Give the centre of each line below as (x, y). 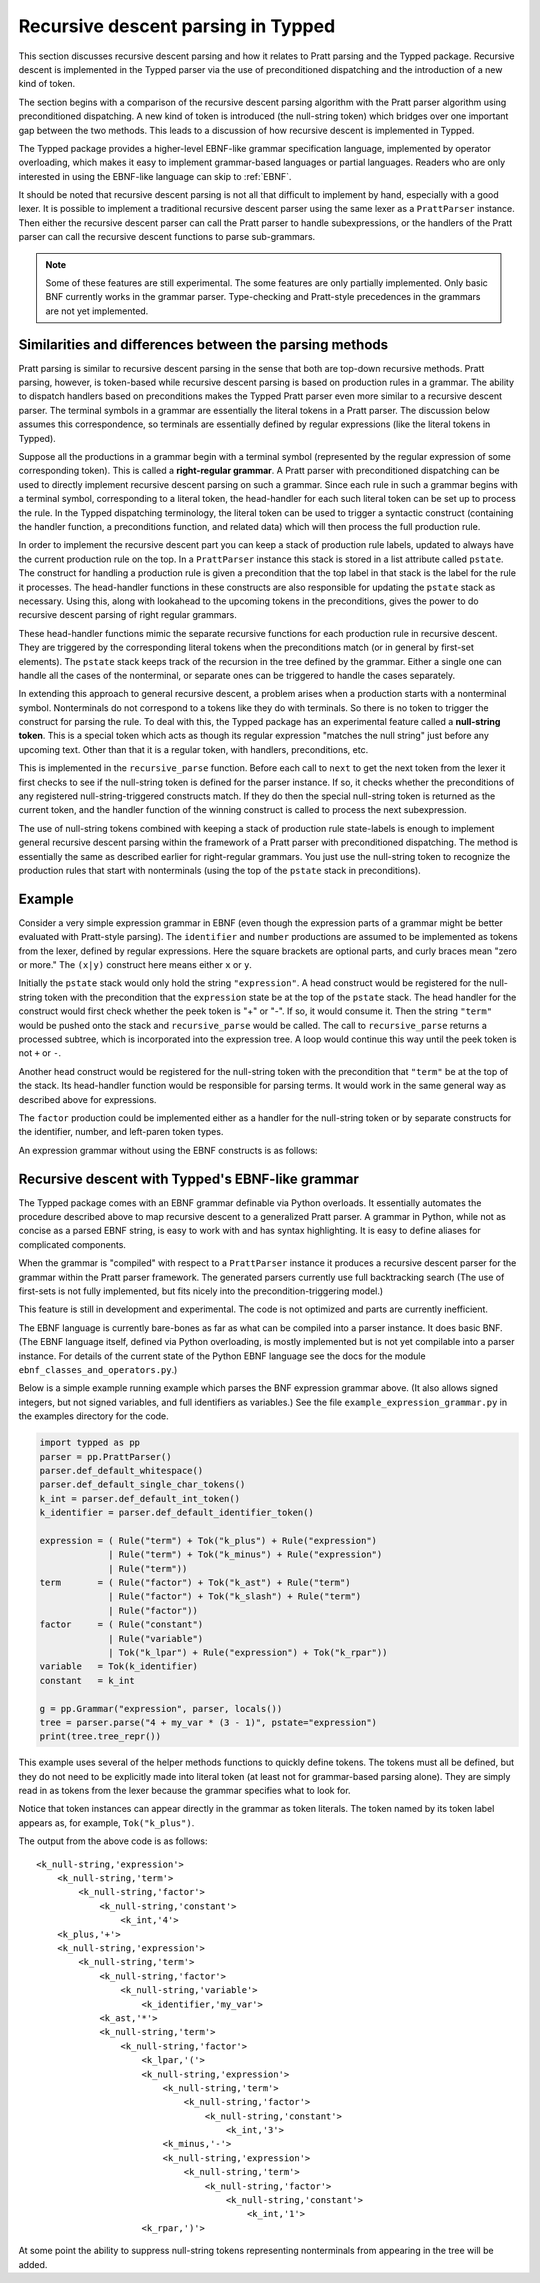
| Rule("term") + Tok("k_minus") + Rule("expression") (245, 1554)
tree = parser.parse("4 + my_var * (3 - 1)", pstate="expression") (208, 1722)
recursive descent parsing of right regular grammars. (127, 615)
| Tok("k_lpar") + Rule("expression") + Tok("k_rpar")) (248, 1652)
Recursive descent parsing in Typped (177, 26)
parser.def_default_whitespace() (121, 1470)
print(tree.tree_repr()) (100, 1736)
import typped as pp (89, 1443)
